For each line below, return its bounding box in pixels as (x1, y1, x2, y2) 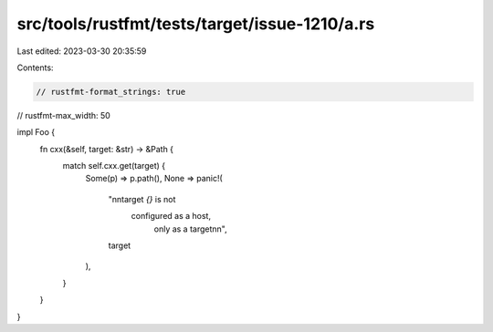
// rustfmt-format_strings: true (36, 87, 186, 97)
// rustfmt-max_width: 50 (16, 109, 111, 120)
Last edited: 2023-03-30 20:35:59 (16, 46, 147, 57)
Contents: (16, 62, 54, 73)
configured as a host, (131, 211, 212, 222)
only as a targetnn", (153, 223, 227, 234)
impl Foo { (16, 127, 55, 138)
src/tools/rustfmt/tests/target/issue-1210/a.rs (16, 14, 375, 34)
